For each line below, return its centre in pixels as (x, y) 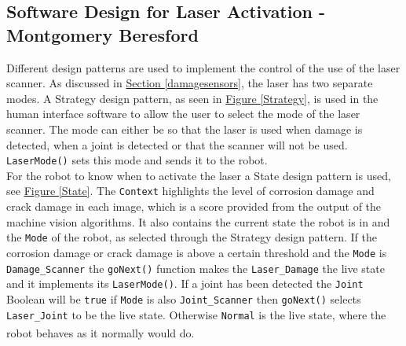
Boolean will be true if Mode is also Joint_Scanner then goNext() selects (184, 298)
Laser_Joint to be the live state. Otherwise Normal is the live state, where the (196, 314)
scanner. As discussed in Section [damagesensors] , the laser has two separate (190, 83)
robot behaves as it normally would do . (101, 332)
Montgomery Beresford (102, 34)
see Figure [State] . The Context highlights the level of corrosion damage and (190, 191)
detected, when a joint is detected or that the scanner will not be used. (177, 144)
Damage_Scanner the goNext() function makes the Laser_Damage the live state (196, 268)
